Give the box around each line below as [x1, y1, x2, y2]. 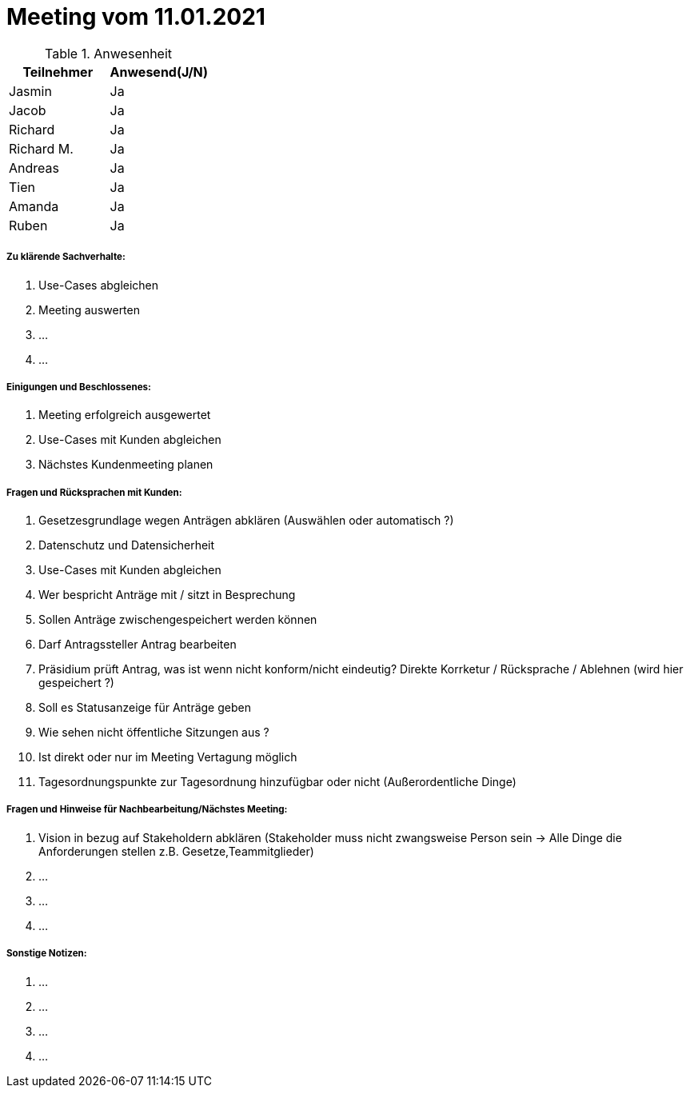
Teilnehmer [22, 63, 94, 80]
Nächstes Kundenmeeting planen [38, 457, 213, 472]
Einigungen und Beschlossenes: [6, 381, 151, 393]
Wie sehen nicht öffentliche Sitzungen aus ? [38, 725, 269, 740]
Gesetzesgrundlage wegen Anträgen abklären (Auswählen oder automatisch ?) [38, 513, 454, 528]
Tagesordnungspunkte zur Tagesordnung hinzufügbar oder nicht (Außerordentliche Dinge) [38, 775, 517, 789]
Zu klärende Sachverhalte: [6, 251, 126, 263]
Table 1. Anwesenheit [45, 45, 173, 62]
